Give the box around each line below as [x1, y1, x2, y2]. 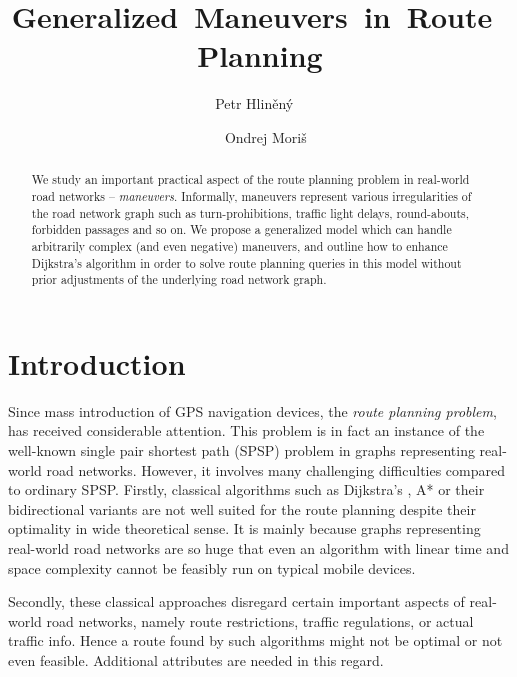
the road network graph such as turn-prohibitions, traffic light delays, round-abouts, [31, 204, 470, 221]
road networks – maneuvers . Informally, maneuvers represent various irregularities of [31, 187, 472, 204]
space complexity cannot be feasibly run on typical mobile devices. [8, 557, 416, 578]
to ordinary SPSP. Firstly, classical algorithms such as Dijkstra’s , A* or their [8, 479, 485, 500]
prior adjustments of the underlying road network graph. [31, 271, 327, 288]
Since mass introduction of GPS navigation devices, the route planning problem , [8, 400, 497, 421]
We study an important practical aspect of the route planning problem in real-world [31, 171, 470, 188]
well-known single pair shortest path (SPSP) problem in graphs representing [8, 440, 475, 461]
